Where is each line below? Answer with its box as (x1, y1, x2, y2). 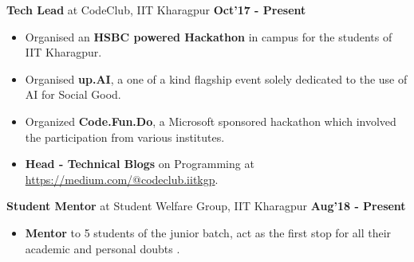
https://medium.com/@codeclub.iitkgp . (25, 170, 219, 187)
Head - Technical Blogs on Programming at (25, 155, 254, 172)
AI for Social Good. (25, 86, 121, 103)
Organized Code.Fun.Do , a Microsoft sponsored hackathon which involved (25, 112, 396, 129)
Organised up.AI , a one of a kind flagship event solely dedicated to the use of (25, 70, 408, 87)
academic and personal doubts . (25, 240, 180, 256)
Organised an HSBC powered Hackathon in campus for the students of (25, 28, 392, 45)
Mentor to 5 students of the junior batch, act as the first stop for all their (25, 224, 392, 240)
